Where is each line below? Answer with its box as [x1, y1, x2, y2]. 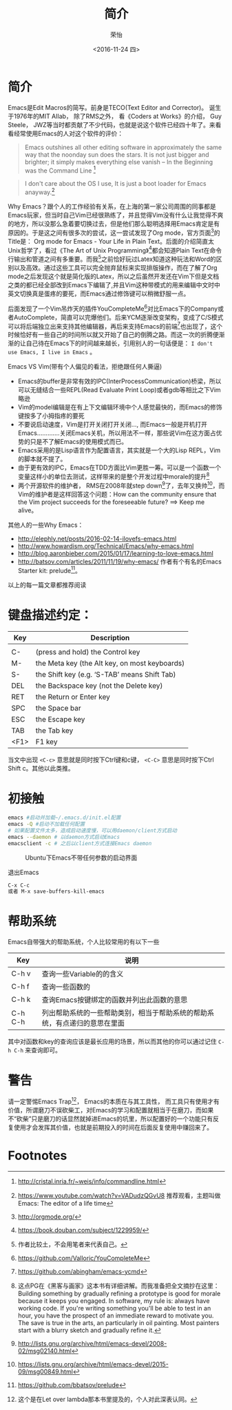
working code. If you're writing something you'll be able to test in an [17, 1304, 211, 1312]
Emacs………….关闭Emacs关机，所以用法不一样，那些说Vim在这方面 [17, 429, 211, 437]
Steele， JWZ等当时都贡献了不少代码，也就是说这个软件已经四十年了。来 [8, 120, 215, 128]
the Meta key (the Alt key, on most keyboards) [35, 659, 185, 668]
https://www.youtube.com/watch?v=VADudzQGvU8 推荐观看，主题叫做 [17, 1191, 221, 1199]
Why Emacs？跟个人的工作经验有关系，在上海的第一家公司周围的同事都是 [8, 202, 216, 211]
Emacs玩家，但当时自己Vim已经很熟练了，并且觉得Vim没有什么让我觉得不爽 [8, 211, 224, 219]
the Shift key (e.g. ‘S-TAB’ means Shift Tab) [35, 670, 176, 679]
